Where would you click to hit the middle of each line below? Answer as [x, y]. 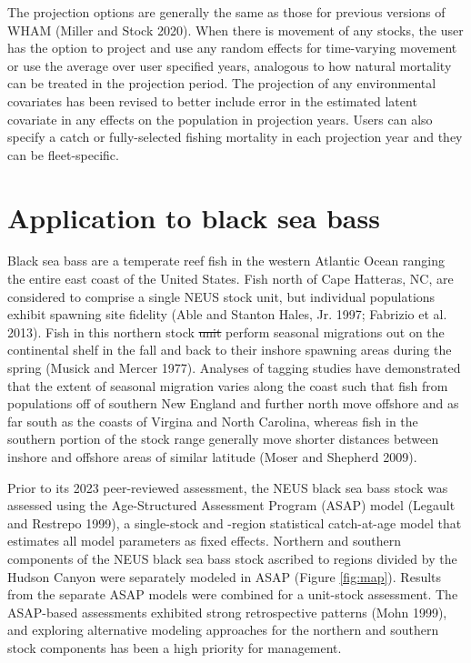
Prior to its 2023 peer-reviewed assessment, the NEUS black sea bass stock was [228, 487]
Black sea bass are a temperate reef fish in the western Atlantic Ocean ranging [226, 261]
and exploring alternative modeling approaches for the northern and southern [223, 630]
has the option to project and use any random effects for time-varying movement [232, 48]
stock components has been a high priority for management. [175, 647]
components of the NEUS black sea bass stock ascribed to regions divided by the [232, 558]
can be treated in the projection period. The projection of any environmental [222, 83]
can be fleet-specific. [63, 154]
